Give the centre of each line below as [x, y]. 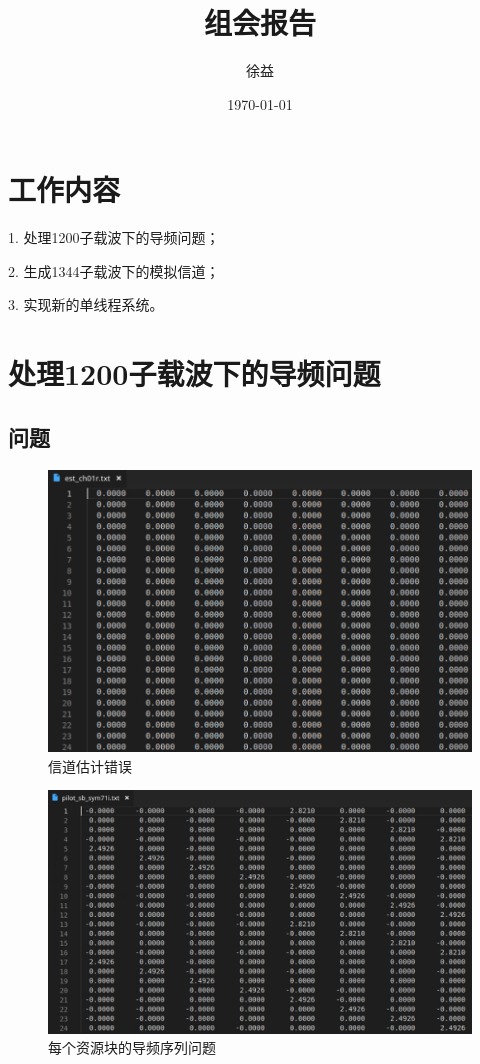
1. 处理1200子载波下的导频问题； [114, 237]
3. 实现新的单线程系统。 [86, 304]
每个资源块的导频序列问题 [132, 1047]
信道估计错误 [90, 765]
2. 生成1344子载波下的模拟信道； [114, 270]
